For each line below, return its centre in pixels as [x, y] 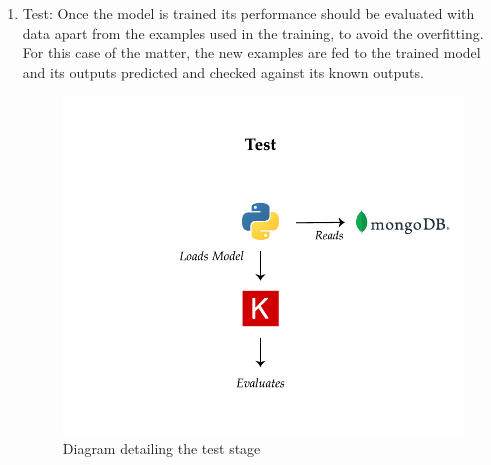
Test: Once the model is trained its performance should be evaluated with [248, 13]
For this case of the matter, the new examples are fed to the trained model [251, 52]
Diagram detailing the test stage [161, 448]
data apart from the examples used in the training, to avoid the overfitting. [253, 32]
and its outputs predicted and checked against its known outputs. [223, 71]
